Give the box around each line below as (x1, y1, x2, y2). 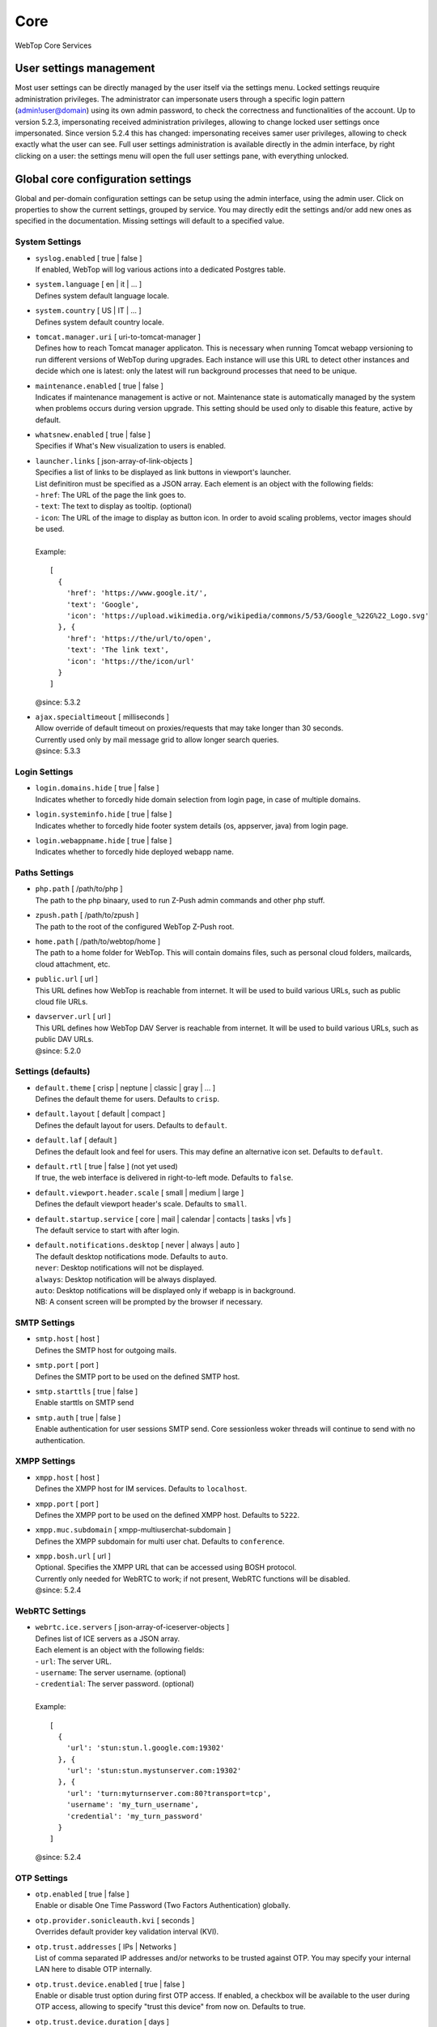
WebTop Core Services (15, 41, 92, 50)
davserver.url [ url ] (35, 1012, 111, 1022)
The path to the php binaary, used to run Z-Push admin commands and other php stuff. (35, 895, 325, 905)
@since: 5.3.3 (35, 746, 81, 756)
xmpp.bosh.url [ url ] (35, 1551, 111, 1561)
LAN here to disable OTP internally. (35, 1965, 152, 1974)
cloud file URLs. (35, 997, 88, 1006)
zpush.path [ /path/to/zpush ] (35, 911, 139, 920)
